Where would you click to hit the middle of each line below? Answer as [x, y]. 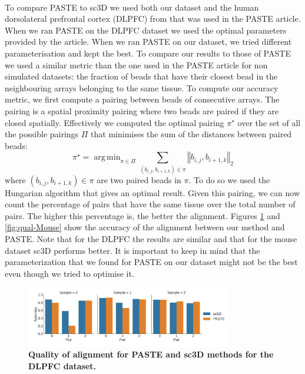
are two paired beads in [139, 179]
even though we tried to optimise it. [69, 273]
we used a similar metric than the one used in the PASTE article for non [136, 64]
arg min [107, 158]
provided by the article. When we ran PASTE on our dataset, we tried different [148, 42]
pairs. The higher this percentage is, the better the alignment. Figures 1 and [142, 215]
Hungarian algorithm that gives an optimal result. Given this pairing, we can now [152, 192]
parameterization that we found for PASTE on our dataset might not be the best [151, 262]
